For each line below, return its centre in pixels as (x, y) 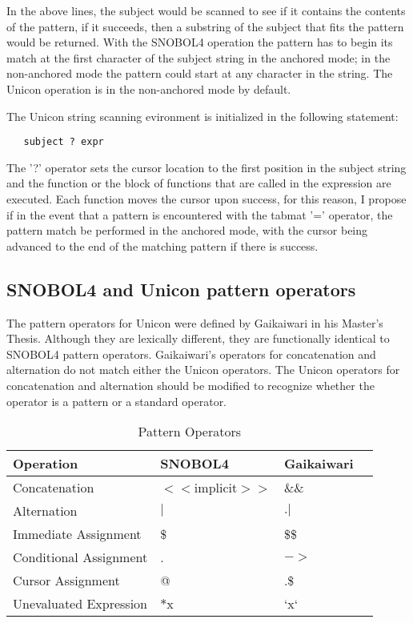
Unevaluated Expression (80, 604)
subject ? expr (64, 142)
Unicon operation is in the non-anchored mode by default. (149, 88)
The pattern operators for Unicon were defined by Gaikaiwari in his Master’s (195, 322)
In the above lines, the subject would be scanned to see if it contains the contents (206, 10)
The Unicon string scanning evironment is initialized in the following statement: (202, 116)
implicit (216, 488)
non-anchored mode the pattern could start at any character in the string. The (200, 73)
